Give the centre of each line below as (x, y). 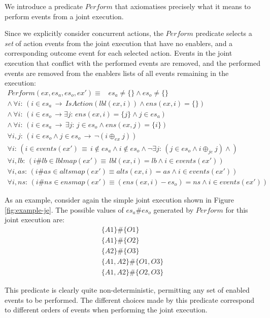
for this (237, 209)
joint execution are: (35, 220)
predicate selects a (224, 33)
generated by (174, 209)
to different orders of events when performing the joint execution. (106, 310)
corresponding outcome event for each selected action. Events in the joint (119, 53)
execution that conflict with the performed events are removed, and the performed (132, 63)
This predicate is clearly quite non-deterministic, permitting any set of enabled (127, 289)
